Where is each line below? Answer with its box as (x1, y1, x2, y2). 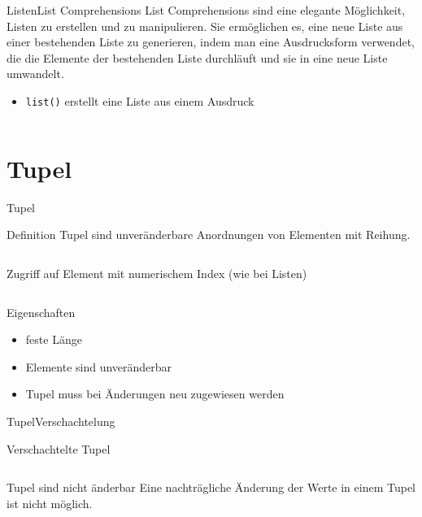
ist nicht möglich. (7, 494, 93, 511)
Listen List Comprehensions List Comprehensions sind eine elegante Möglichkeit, (7, 2, 406, 18)
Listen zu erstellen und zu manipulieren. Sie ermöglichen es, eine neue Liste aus (7, 17, 403, 34)
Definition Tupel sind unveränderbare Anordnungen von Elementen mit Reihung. (7, 226, 411, 243)
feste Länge (25, 331, 82, 348)
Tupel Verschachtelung (7, 412, 115, 429)
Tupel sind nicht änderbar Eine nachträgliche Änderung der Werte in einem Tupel (7, 479, 416, 496)
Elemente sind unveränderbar (25, 358, 172, 375)
